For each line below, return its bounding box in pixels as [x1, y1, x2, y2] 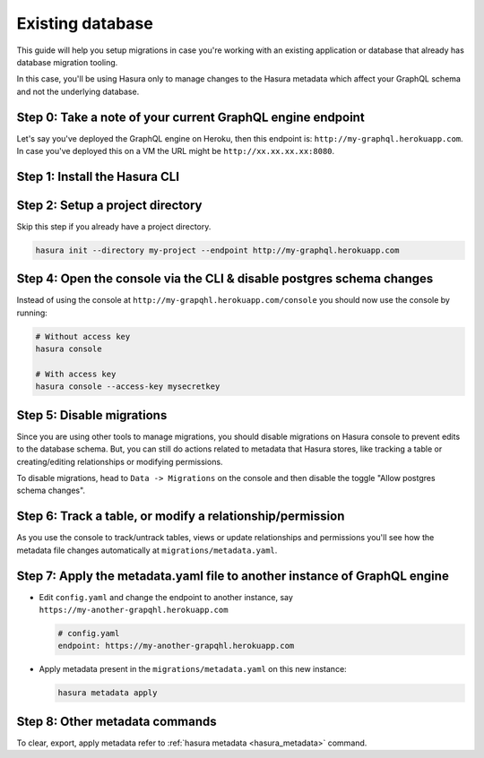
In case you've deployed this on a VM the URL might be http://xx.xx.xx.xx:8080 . [16, 146, 335, 157]
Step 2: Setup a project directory [16, 197, 203, 212]
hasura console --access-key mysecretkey [35, 382, 220, 392]
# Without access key [35, 332, 131, 341]
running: [16, 307, 48, 318]
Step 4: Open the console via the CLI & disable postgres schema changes [16, 271, 434, 287]
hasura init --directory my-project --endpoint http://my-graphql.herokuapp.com [35, 245, 400, 255]
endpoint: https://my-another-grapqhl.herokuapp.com [57, 641, 295, 651]
